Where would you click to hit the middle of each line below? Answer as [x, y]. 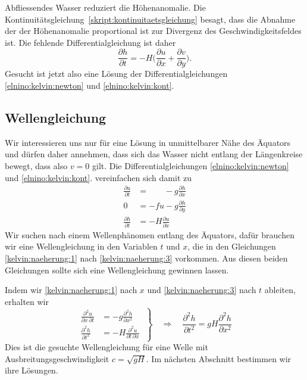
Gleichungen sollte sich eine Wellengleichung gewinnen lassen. [117, 270]
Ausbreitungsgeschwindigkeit [57, 358]
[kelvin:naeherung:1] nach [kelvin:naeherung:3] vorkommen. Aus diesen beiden [146, 258]
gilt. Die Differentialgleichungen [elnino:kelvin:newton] [190, 166]
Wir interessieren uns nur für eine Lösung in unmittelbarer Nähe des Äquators [148, 142]
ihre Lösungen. [32, 370]
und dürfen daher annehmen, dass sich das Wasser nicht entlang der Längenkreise [154, 154]
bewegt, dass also [36, 166]
